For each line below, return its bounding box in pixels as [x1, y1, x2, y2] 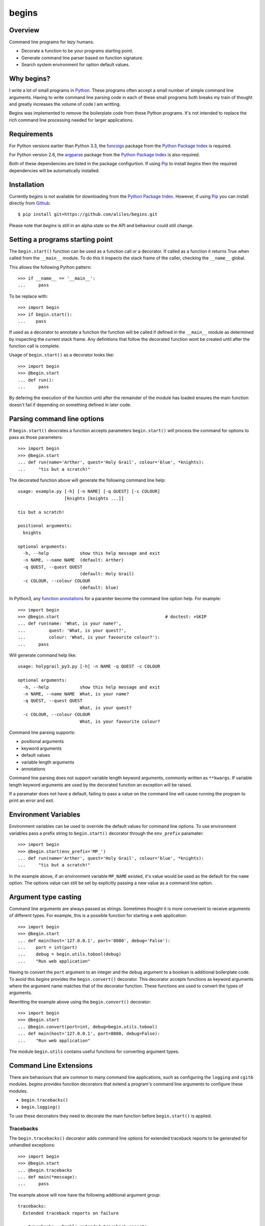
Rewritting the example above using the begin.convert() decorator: [9, 998, 152, 1005]
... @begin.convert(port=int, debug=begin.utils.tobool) [18, 1024, 158, 1029]
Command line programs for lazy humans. [9, 39, 94, 45]
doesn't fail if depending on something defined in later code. [9, 402, 132, 408]
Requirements [9, 130, 53, 138]
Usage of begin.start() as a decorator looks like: [9, 352, 115, 358]
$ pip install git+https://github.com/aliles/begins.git [18, 211, 158, 217]
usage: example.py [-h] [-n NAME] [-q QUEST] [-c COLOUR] [18, 488, 160, 494]
